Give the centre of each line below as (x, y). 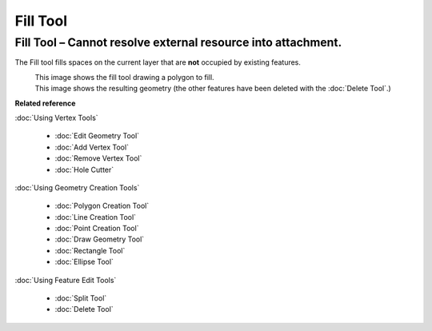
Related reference (45, 103)
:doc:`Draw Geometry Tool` (100, 239)
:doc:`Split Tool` (81, 298)
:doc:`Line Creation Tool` (95, 217)
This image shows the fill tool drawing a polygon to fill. (125, 77)
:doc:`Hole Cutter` (84, 169)
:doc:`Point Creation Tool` (97, 229)
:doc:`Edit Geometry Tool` (97, 136)
